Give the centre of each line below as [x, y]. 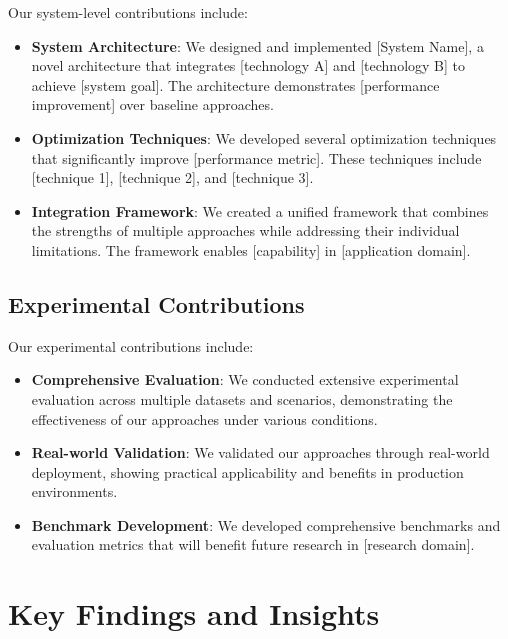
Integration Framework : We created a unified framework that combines [260, 210]
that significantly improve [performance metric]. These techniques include [256, 157]
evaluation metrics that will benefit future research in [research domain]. [253, 544]
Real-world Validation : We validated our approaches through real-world [260, 452]
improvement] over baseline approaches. [152, 104]
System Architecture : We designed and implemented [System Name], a [257, 45]
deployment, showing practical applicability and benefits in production [247, 471]
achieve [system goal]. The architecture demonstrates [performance [235, 84]
